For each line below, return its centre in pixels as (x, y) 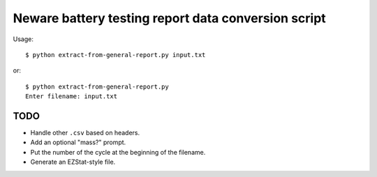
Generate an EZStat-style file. (73, 162)
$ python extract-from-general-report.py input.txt (116, 55)
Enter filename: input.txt (72, 97)
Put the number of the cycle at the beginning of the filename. (118, 152)
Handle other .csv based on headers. (85, 133)
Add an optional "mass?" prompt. (78, 142)
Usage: (23, 39)
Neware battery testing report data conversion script (169, 18)
